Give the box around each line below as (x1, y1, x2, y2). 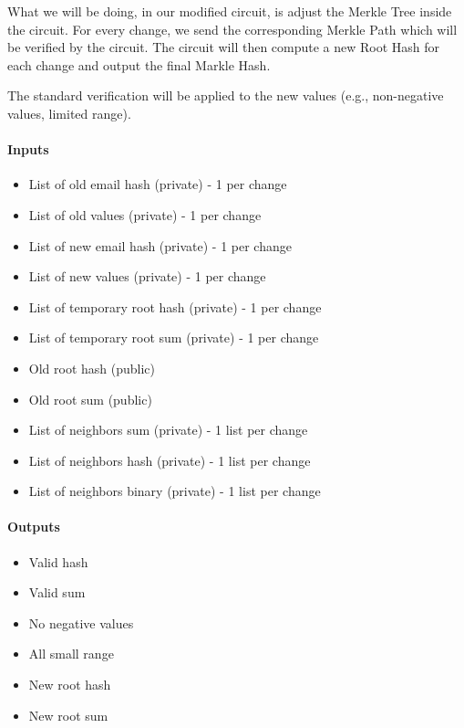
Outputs (7, 517, 60, 536)
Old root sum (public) (28, 389, 152, 408)
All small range (28, 644, 114, 663)
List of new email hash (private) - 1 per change (28, 236, 292, 255)
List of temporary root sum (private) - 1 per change (28, 328, 319, 347)
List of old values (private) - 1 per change (28, 205, 262, 224)
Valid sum (28, 583, 86, 602)
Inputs (7, 140, 49, 159)
